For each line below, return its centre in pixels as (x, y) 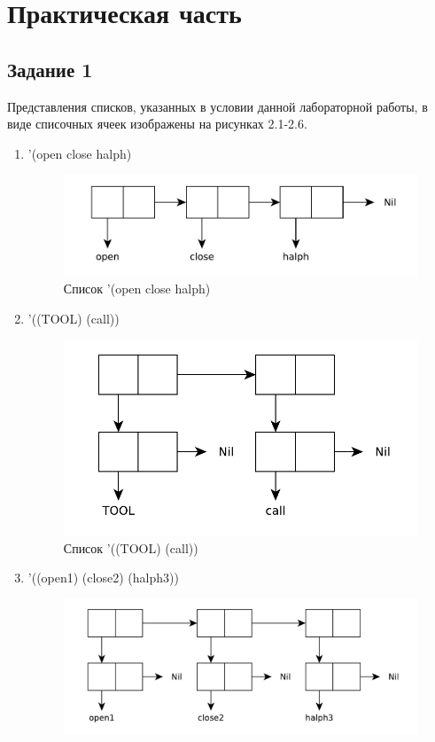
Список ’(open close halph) (137, 289)
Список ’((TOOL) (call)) (131, 547)
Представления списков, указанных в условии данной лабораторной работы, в (217, 106)
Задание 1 (50, 69)
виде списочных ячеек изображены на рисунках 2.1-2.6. (157, 124)
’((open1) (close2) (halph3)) (103, 578)
